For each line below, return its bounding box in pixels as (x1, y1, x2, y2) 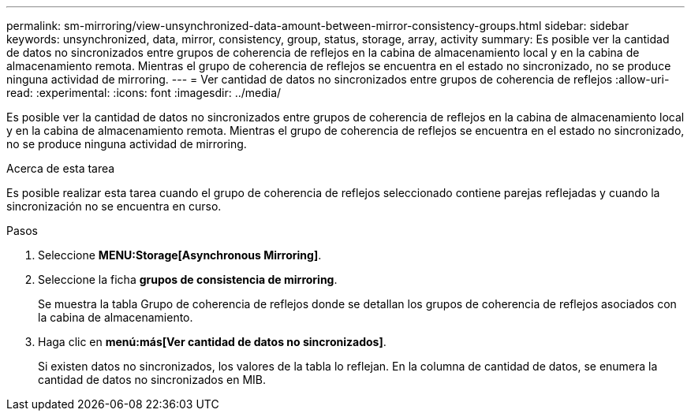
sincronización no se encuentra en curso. (6, 199, 222, 213)
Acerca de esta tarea (6, 162, 115, 175)
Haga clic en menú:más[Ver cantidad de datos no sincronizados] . (38, 335, 387, 348)
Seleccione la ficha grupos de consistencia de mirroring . (38, 273, 338, 286)
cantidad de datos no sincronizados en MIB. (38, 373, 267, 386)
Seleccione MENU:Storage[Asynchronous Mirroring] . (38, 248, 322, 262)
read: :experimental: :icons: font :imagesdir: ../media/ (6, 86, 282, 99)
